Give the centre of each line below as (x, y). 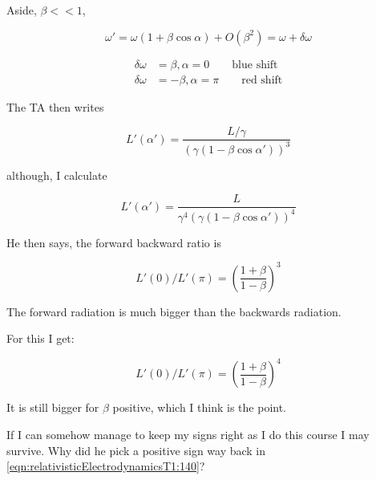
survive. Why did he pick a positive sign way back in (136, 450)
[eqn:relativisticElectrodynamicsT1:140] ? (106, 466)
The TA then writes (55, 106)
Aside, (22, 10)
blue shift (255, 65)
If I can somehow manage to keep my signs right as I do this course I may (188, 435)
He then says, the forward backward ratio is (114, 242)
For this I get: (40, 338)
